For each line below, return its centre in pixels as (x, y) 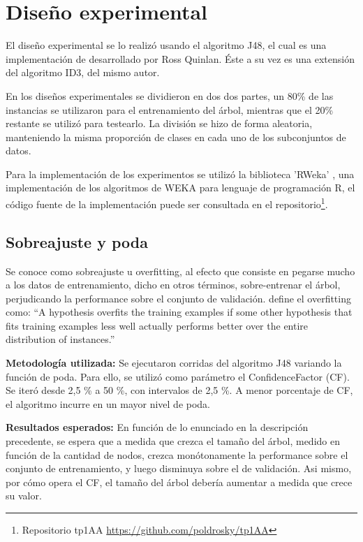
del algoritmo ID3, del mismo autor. (83, 72)
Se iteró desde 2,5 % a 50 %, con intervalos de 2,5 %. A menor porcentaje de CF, (179, 390)
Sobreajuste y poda (77, 241)
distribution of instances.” (60, 339)
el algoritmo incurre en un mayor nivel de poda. (108, 403)
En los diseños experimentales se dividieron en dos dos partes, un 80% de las (170, 95)
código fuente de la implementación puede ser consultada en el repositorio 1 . (167, 203)
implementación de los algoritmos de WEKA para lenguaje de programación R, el (180, 188)
